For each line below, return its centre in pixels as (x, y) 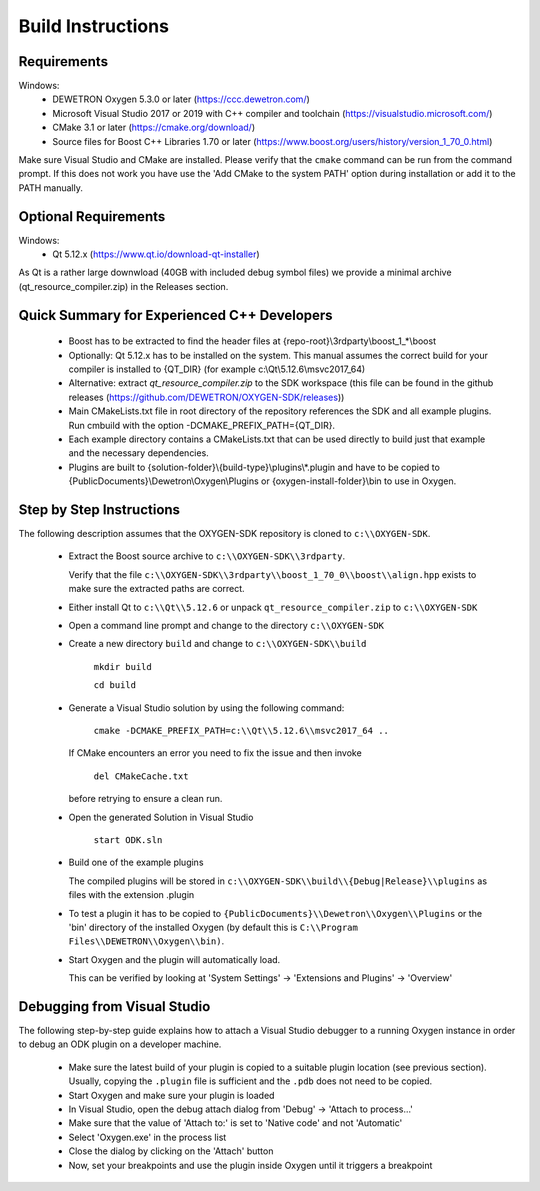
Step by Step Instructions (99, 509)
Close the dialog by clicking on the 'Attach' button (171, 1151)
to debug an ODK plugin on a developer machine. (120, 1044)
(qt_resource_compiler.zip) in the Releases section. (123, 286)
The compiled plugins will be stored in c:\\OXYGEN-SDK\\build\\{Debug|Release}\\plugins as (278, 881)
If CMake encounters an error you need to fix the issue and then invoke (215, 753)
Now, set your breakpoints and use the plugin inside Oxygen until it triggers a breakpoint (250, 1165)
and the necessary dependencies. (138, 453)
